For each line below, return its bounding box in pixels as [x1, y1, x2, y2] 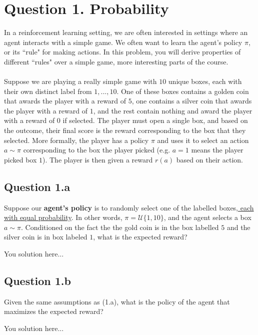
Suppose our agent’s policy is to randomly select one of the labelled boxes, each [4, 202, 254, 212]
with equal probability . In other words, [4, 212, 122, 222]
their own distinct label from [4, 85, 92, 96]
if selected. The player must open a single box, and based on [62, 115, 248, 125]
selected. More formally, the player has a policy [4, 134, 149, 145]
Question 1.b [4, 273, 71, 288]
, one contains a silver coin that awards [131, 95, 252, 106]
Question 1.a [4, 178, 70, 194]
